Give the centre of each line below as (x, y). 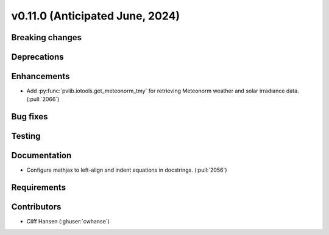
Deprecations (37, 57)
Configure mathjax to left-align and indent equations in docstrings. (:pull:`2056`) (127, 170)
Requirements (39, 188)
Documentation (41, 156)
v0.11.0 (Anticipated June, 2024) (96, 16)
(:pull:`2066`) (43, 99)
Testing (26, 136)
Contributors (36, 207)
